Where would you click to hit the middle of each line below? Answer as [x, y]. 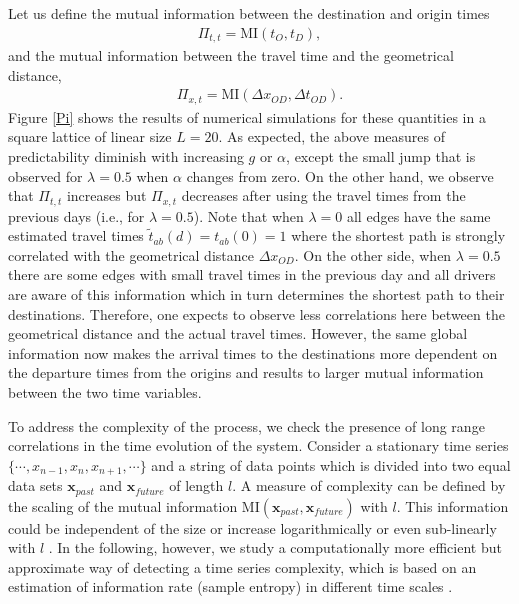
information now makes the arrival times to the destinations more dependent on [253, 352]
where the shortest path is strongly [398, 235]
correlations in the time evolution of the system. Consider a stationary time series [258, 445]
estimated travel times [76, 235]
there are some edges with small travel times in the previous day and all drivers [252, 274]
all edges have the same [418, 215]
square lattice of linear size [90, 136]
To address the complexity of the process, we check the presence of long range [246, 425]
